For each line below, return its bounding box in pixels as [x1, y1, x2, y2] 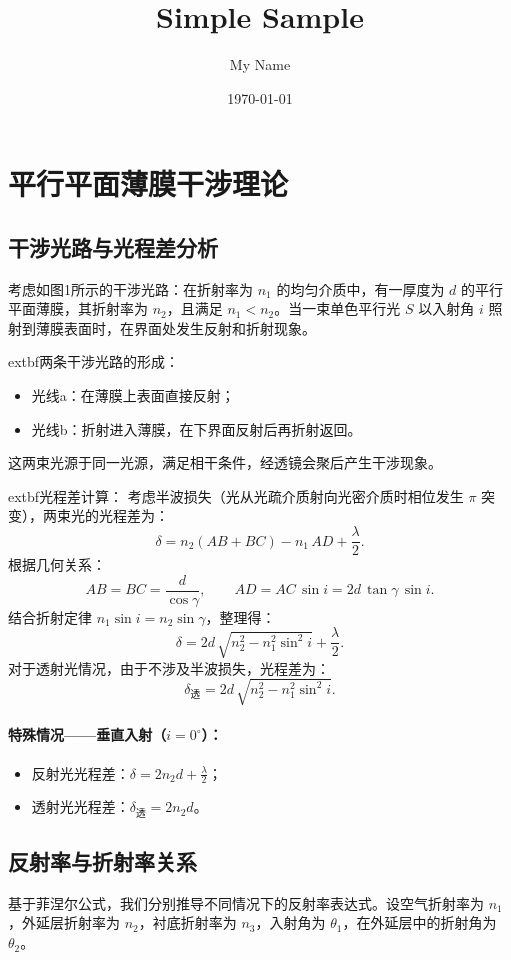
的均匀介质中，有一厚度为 [276, 278, 445, 299]
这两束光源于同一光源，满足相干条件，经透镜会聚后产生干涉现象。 [8, 452, 442, 473]
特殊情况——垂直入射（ [8, 724, 167, 745]
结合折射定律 [8, 606, 92, 627]
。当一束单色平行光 [274, 298, 401, 319]
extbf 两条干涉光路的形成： [8, 351, 180, 372]
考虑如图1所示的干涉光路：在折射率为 [8, 278, 253, 299]
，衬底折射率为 [138, 912, 237, 933]
